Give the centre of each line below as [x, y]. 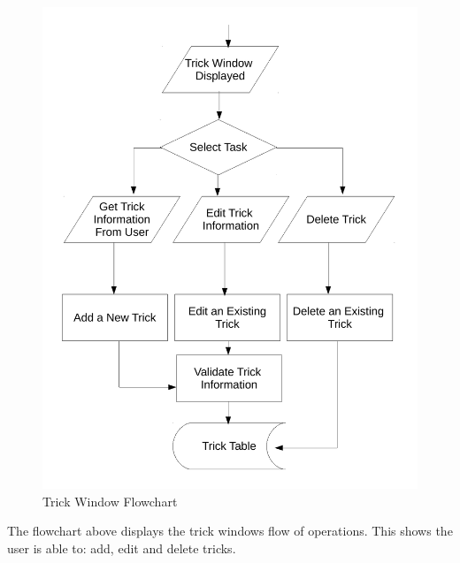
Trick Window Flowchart [110, 501]
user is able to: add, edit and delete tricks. [122, 548]
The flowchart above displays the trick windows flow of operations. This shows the [230, 531]
